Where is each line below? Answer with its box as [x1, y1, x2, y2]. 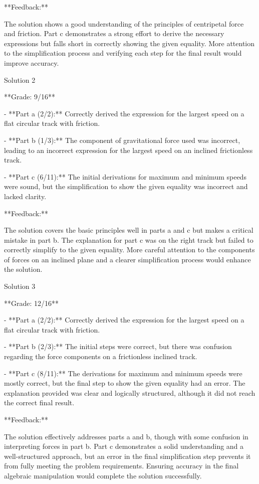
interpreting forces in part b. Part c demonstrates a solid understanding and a [4, 441, 244, 451]
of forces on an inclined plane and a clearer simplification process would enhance [4, 254, 251, 264]
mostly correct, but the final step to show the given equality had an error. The [4, 378, 245, 388]
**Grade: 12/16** [4, 297, 59, 308]
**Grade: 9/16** [4, 91, 56, 102]
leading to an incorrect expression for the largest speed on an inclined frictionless [4, 144, 253, 155]
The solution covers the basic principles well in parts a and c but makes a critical [4, 225, 253, 235]
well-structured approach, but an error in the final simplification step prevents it [4, 450, 251, 461]
